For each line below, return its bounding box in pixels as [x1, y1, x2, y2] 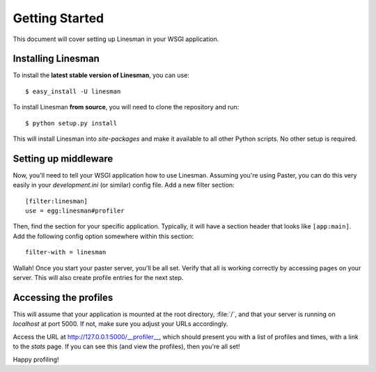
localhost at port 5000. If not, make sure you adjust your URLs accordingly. [13, 320, 228, 328]
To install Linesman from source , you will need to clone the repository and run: [13, 103, 240, 111]
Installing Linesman [13, 53, 100, 65]
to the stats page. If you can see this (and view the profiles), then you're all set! [13, 342, 240, 351]
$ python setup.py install [25, 119, 118, 127]
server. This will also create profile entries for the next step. [13, 274, 184, 282]
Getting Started [13, 10, 104, 26]
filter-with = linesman [25, 248, 107, 256]
